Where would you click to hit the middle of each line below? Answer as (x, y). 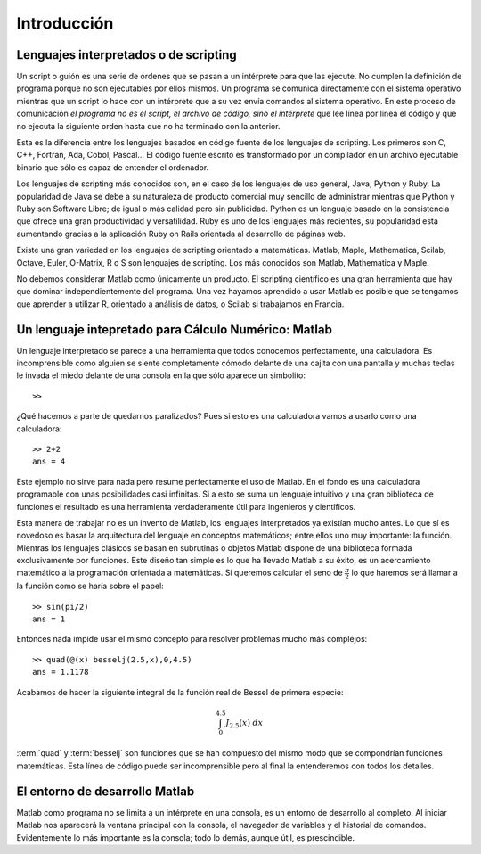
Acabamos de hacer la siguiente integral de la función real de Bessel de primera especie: (180, 692)
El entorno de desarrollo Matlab (106, 791)
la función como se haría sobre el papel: (90, 586)
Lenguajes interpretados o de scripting (127, 55)
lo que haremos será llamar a (404, 573)
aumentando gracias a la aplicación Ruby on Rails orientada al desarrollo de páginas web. (181, 234)
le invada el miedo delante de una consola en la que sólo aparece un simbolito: (161, 375)
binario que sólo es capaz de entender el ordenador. (113, 167)
